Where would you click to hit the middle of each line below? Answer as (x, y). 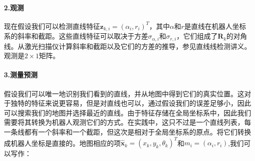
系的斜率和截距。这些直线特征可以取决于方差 (76, 36)
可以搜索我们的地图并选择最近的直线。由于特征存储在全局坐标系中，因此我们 (127, 112)
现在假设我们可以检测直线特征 (52, 26)
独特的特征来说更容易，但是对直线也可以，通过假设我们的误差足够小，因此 (131, 103)
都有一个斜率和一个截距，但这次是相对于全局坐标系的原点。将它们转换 (138, 132)
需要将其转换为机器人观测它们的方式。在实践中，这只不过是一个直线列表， (124, 122)
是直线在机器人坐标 (215, 26)
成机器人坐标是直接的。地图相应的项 (62, 143)
